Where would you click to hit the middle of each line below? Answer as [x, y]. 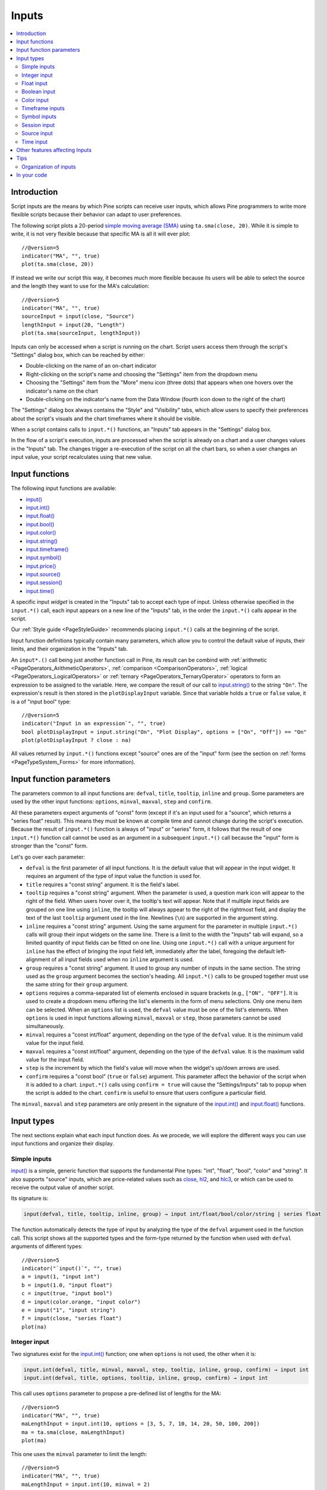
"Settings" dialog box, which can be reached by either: [78, 355]
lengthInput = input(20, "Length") [73, 325]
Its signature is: [30, 1199]
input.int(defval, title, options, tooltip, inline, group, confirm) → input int [146, 1378]
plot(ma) [34, 1441]
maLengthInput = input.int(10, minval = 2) [86, 1484]
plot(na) [34, 1327]
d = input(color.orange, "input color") [81, 1302]
